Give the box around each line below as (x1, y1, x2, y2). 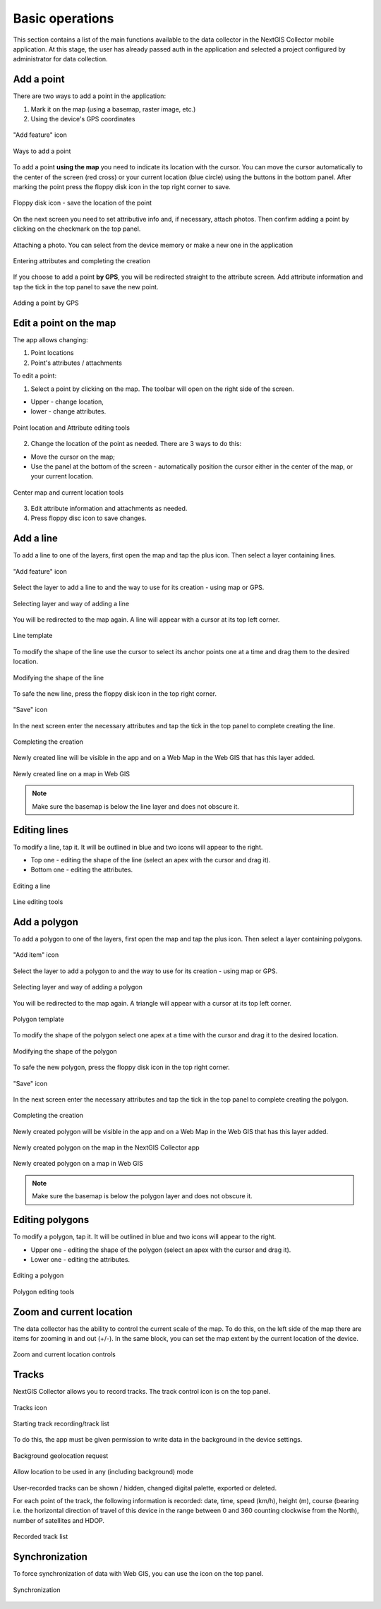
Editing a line (13, 881, 51, 890)
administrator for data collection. (13, 55, 109, 64)
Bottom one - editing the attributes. (30, 865, 133, 874)
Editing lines (13, 824, 69, 836)
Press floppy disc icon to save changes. (30, 514, 147, 522)
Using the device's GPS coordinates (30, 115, 135, 123)
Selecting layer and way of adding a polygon (13, 983, 143, 992)
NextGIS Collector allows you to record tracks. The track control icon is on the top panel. (13, 1387, 271, 1396)
